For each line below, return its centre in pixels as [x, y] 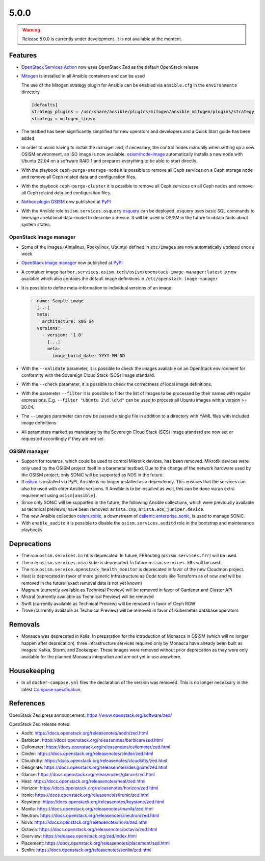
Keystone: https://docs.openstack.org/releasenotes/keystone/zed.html [93, 802]
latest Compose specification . [52, 689]
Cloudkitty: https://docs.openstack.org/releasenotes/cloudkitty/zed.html [94, 760]
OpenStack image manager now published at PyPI [72, 263]
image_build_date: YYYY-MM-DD [89, 355]
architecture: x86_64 [68, 321]
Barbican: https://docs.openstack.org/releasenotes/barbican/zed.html [92, 740]
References [27, 703]
